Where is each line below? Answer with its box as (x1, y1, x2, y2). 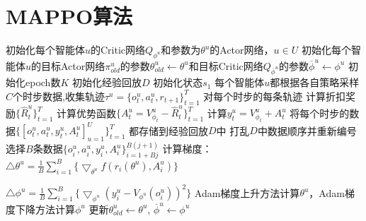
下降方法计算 (15, 201, 75, 216)
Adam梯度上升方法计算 (194, 185, 300, 200)
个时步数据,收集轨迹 (13, 88, 105, 103)
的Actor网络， (210, 42, 274, 57)
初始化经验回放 (72, 75, 142, 90)
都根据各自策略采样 (270, 75, 360, 90)
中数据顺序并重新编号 (257, 123, 357, 138)
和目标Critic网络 (188, 58, 263, 73)
